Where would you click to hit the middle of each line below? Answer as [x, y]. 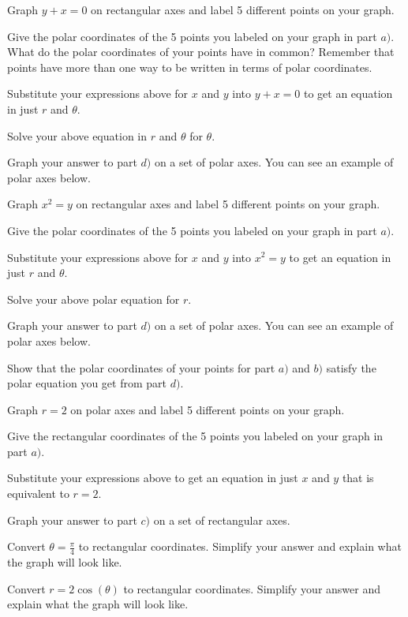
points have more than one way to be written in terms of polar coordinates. [190, 67]
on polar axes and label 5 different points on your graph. [208, 409]
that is [358, 478]
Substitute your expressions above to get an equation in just [153, 478]
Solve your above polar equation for [94, 299]
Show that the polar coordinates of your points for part [141, 367]
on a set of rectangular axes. [222, 520]
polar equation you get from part [87, 383]
